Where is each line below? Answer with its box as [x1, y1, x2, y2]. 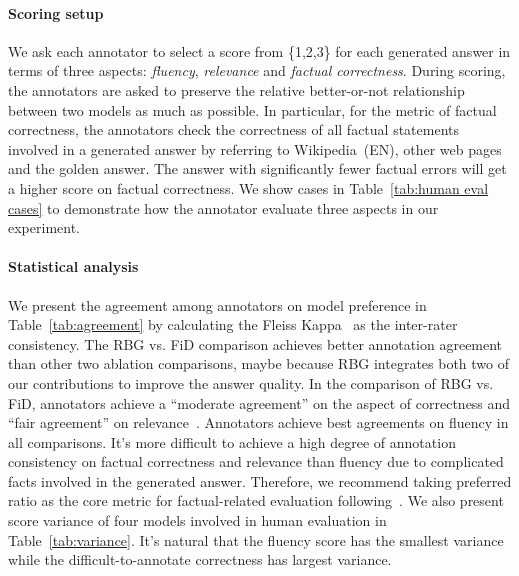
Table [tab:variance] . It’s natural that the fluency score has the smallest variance [8, 529, 504, 550]
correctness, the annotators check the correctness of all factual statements [8, 119, 459, 140]
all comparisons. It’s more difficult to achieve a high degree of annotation [8, 431, 456, 452]
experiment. [8, 217, 80, 238]
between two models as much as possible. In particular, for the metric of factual [8, 99, 497, 120]
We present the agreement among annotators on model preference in [8, 294, 427, 315]
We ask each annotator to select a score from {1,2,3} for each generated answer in [8, 40, 511, 61]
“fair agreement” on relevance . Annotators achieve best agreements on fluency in [8, 412, 509, 433]
